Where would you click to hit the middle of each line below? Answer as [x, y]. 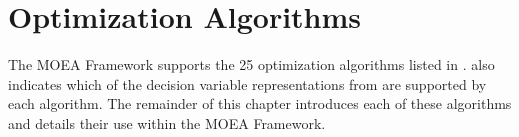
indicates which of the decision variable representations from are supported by [247, 83]
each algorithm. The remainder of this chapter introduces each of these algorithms [260, 103]
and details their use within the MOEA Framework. [167, 122]
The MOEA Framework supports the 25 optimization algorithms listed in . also [251, 64]
